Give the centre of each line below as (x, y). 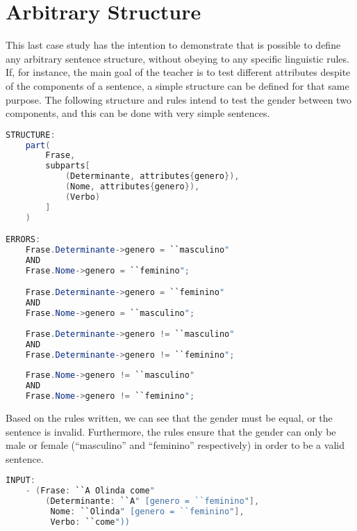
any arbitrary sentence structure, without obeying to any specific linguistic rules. (177, 58)
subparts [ (68, 166)
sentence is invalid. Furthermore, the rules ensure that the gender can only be (171, 431)
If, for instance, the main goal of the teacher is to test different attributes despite (178, 72)
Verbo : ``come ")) (90, 522)
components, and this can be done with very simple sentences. (138, 113)
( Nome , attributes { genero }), (132, 187)
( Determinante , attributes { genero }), (152, 176)
